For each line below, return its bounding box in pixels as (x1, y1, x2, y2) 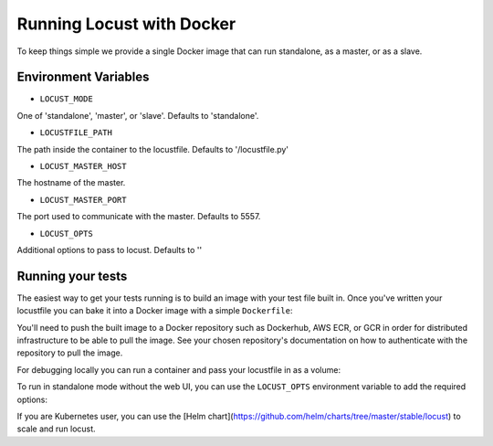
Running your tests (16, 268, 128, 283)
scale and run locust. (16, 423, 96, 434)
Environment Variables (16, 69, 150, 85)
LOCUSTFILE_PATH (39, 128, 113, 138)
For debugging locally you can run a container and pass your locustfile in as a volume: (16, 364, 341, 375)
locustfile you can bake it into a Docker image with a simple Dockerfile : (16, 305, 293, 316)
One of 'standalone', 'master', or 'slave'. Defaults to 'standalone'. (16, 110, 259, 121)
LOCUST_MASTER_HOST (39, 161, 127, 172)
